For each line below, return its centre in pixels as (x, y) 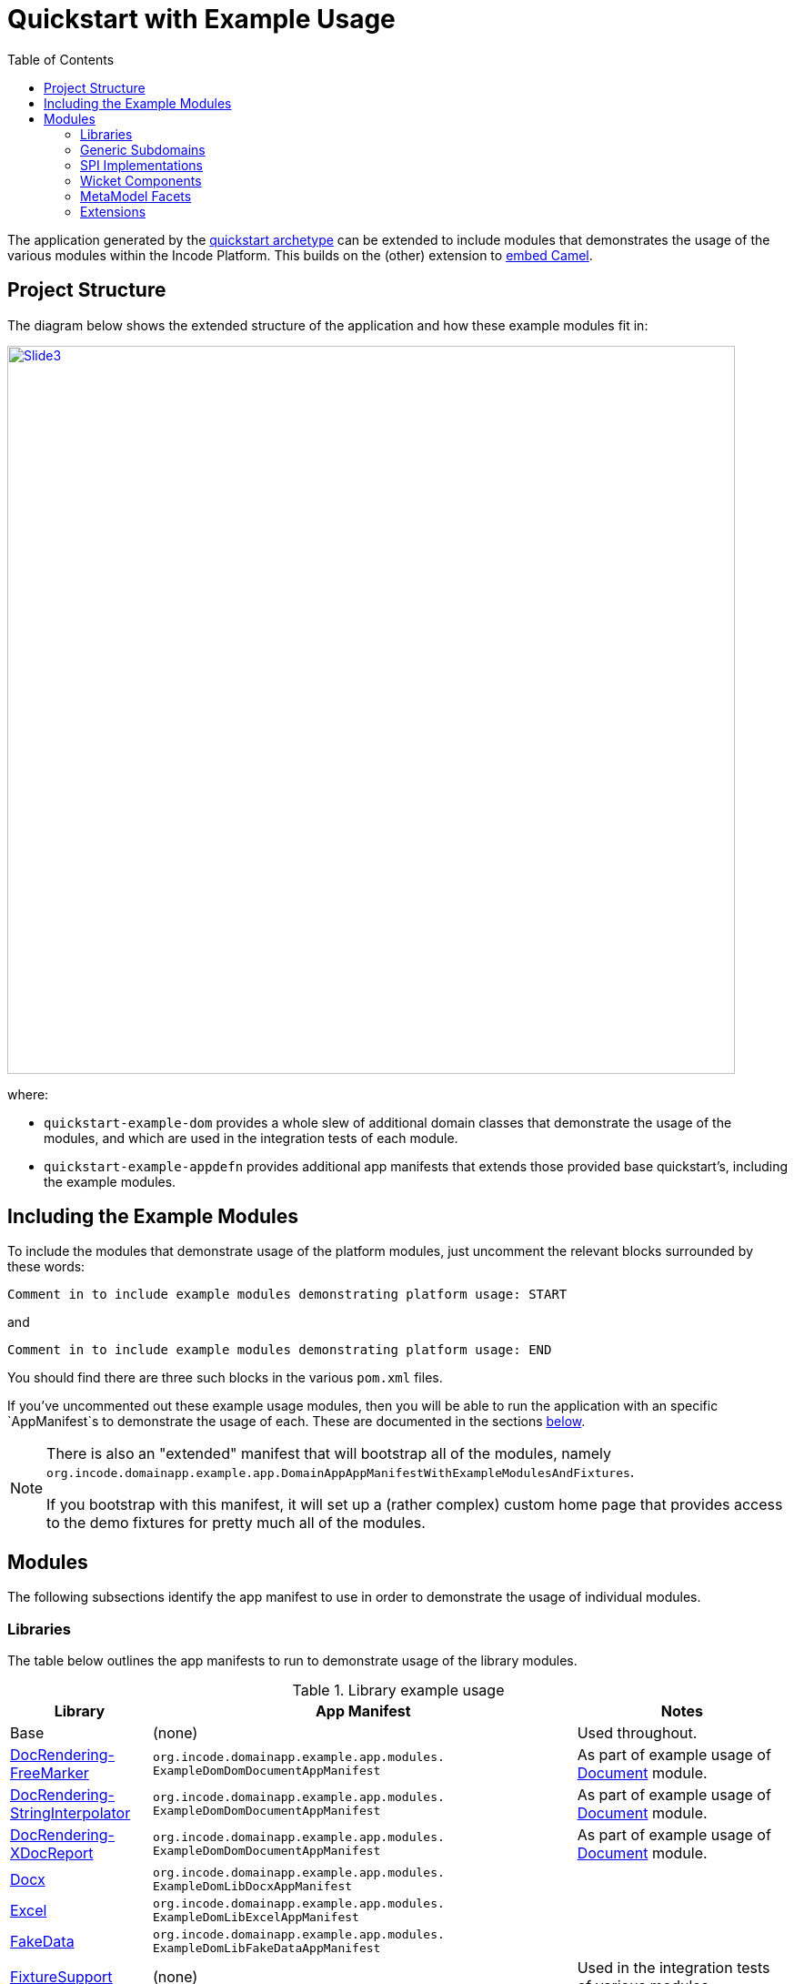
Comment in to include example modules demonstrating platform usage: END (280, 1350)
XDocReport (52, 1853)
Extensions (113, 211)
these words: (46, 1267)
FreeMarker (50, 1773)
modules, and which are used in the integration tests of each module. (251, 1138)
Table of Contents (61, 59)
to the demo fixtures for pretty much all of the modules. (236, 1523)
